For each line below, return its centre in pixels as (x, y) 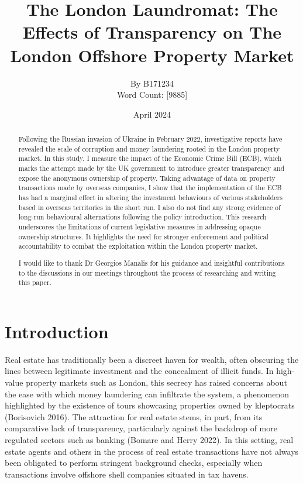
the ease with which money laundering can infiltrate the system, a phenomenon (147, 394)
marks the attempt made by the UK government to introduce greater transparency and (151, 168)
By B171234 (152, 83)
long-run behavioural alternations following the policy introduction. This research (142, 217)
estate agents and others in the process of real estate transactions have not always (152, 451)
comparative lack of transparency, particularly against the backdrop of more (141, 428)
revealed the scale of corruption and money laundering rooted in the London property (149, 148)
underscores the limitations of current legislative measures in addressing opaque (140, 226)
